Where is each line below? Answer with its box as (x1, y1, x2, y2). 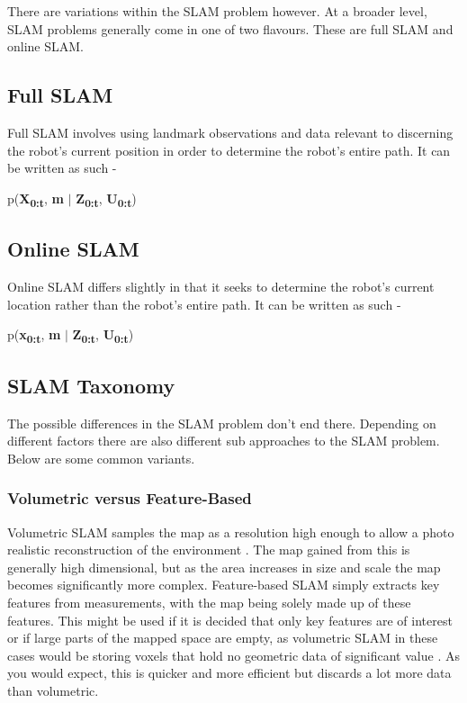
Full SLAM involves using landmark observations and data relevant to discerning (7, 122, 454, 141)
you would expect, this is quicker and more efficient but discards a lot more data (7, 663, 452, 682)
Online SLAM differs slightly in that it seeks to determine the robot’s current (7, 277, 435, 296)
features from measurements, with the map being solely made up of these (7, 592, 411, 611)
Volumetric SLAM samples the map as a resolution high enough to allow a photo (7, 522, 454, 541)
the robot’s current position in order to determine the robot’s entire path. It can (7, 140, 451, 159)
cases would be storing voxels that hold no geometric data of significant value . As (7, 645, 460, 664)
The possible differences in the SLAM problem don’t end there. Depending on (7, 413, 436, 432)
